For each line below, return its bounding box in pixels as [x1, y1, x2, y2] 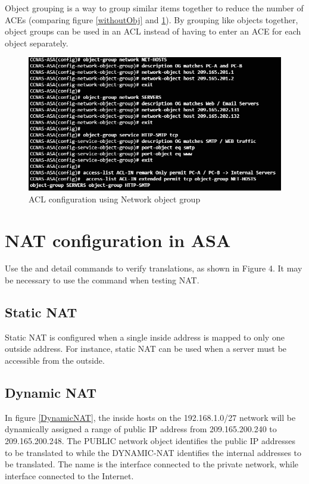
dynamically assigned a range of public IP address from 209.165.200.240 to [5, 423, 277, 435]
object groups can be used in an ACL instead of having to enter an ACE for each [5, 25, 301, 38]
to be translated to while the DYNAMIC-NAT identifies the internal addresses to [5, 446, 302, 458]
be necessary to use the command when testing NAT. [5, 274, 199, 286]
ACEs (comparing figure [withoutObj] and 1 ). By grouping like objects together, [5, 13, 298, 26]
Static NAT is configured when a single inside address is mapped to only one [5, 330, 285, 343]
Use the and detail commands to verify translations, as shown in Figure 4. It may [5, 262, 302, 274]
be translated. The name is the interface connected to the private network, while [5, 458, 298, 470]
